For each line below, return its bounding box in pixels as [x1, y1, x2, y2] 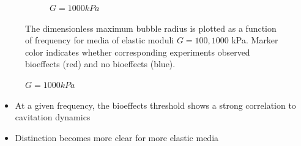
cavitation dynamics [15, 111, 91, 123]
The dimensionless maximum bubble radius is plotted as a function [25, 21, 277, 34]
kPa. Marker [231, 34, 278, 46]
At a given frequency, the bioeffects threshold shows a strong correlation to [15, 98, 296, 111]
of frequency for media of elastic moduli [25, 34, 174, 46]
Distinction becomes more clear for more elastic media [15, 131, 219, 144]
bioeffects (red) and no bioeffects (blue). [25, 57, 176, 70]
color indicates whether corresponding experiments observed [25, 45, 250, 58]
